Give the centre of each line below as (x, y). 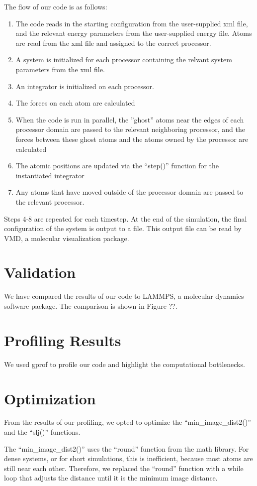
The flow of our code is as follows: (56, 6)
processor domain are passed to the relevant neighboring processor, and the (130, 129)
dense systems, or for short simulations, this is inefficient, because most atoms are (128, 458)
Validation (40, 272)
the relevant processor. (50, 201)
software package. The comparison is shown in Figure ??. (91, 306)
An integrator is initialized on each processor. (85, 86)
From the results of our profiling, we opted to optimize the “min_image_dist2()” (128, 422)
